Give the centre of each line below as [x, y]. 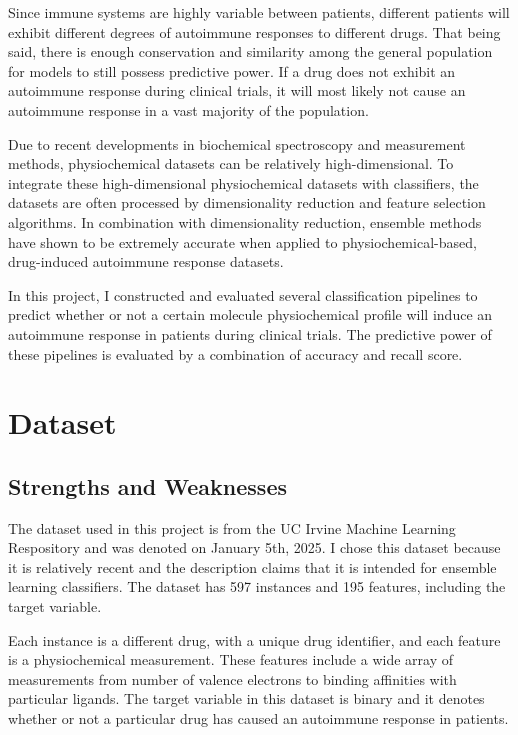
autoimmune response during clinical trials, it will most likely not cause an [237, 90]
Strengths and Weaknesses [147, 485]
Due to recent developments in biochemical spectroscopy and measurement [237, 143]
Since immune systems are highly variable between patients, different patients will [259, 12]
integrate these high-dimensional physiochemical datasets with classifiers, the [243, 182]
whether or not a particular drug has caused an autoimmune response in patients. [258, 718]
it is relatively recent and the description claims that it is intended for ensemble [252, 566]
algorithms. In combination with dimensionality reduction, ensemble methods [245, 221]
